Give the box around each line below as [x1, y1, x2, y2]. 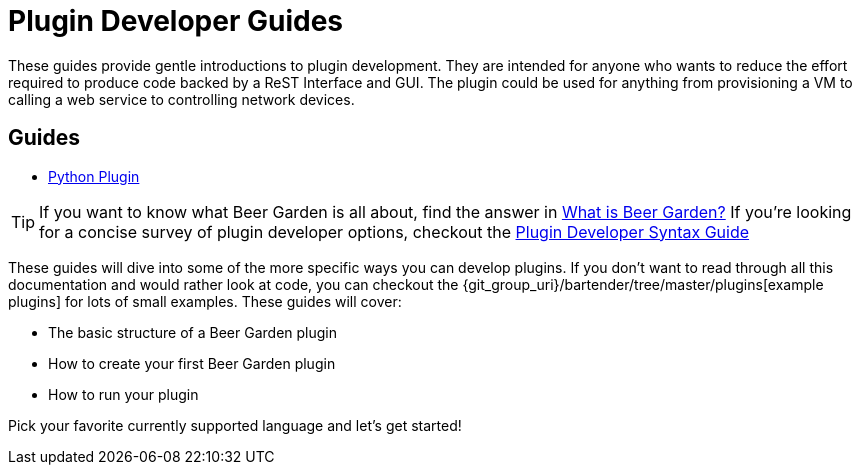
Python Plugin [48, 167, 140, 185]
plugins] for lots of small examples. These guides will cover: [8, 292, 402, 310]
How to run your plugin [48, 385, 199, 403]
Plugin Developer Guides [8, 4, 344, 38]
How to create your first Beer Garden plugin [48, 354, 336, 372]
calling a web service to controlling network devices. [8, 90, 355, 108]
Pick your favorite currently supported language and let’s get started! [8, 416, 462, 434]
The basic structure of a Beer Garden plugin [48, 323, 337, 341]
